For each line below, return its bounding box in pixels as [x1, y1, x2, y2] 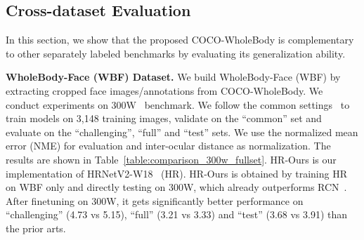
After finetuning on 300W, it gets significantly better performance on [6, 193, 304, 208]
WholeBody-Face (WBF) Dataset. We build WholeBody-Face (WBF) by [6, 69, 341, 84]
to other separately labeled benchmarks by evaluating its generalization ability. [6, 46, 346, 60]
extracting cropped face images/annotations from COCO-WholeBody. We [6, 83, 323, 98]
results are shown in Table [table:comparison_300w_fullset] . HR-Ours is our [6, 152, 337, 166]
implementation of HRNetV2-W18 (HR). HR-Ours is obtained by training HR [6, 166, 347, 180]
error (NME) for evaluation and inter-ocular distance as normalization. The [6, 138, 331, 153]
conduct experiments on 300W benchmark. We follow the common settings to [6, 97, 350, 112]
